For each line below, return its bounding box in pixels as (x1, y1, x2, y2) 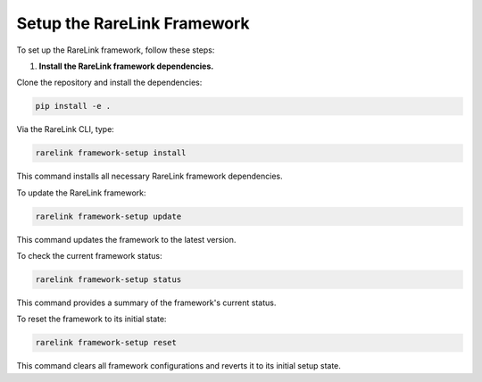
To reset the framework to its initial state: (16, 313, 167, 325)
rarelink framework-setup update (35, 211, 182, 221)
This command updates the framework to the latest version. (16, 234, 237, 245)
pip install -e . (35, 101, 112, 112)
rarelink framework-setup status (35, 275, 182, 285)
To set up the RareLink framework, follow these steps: (16, 45, 215, 55)
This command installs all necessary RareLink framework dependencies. (16, 170, 283, 182)
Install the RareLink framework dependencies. (38, 61, 214, 71)
